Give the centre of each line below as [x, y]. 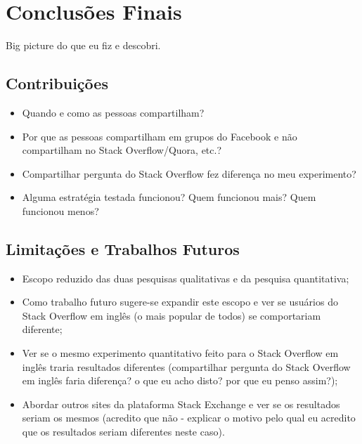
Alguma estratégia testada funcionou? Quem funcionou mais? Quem [169, 197]
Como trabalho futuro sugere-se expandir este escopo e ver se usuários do [180, 302]
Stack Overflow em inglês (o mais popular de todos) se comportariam [172, 315]
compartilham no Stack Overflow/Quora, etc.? [122, 150]
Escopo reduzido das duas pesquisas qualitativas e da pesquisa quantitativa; [186, 278]
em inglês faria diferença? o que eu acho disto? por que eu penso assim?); [180, 380]
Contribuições [57, 83]
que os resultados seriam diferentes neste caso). [123, 432]
